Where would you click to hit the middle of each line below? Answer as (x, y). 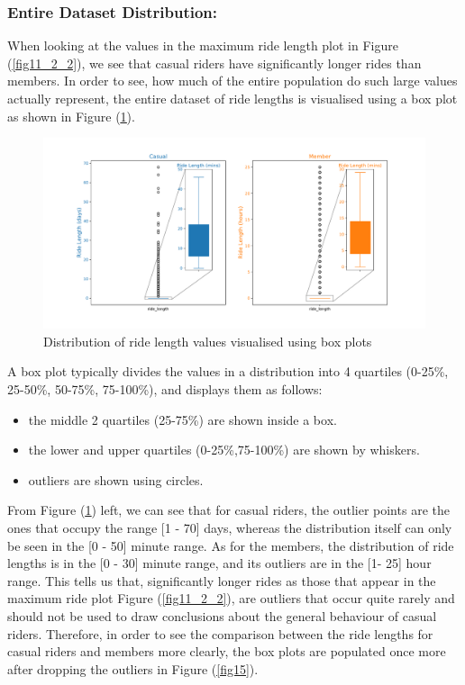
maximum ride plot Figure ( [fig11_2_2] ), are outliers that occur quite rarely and (231, 598)
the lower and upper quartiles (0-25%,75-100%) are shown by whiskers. (224, 450)
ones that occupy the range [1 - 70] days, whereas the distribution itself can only (230, 527)
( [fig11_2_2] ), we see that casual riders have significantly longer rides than (214, 63)
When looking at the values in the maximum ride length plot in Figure (203, 45)
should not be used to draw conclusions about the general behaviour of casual (222, 615)
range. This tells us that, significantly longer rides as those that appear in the (222, 580)
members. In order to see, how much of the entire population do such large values (232, 81)
